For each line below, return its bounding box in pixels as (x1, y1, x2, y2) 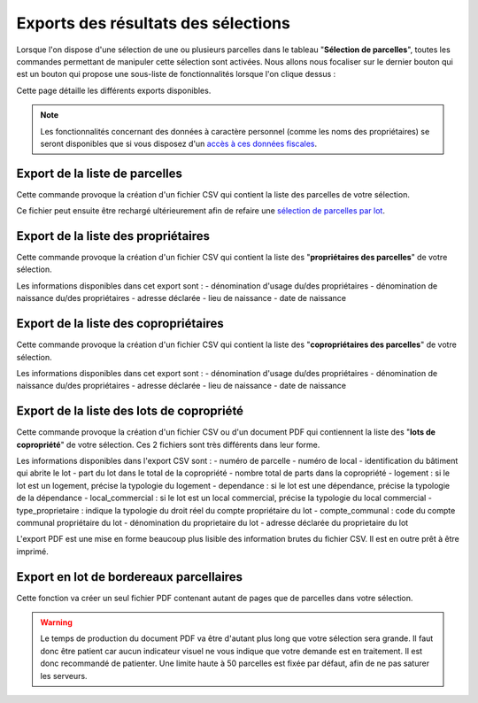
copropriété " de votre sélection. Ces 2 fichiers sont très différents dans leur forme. (16, 439, 320, 450)
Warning (40, 617, 73, 628)
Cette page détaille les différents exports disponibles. (16, 85, 212, 96)
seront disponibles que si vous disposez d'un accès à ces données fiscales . (40, 138, 318, 149)
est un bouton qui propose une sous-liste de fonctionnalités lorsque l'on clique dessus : (16, 69, 336, 80)
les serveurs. (40, 670, 88, 681)
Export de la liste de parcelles (16, 166, 183, 181)
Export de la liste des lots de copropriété (16, 404, 243, 419)
